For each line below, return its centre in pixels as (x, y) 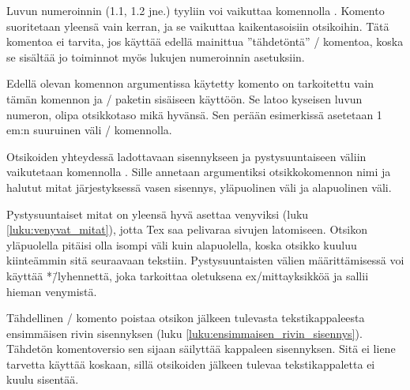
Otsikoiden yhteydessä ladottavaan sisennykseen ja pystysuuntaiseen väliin (186, 156)
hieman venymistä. (52, 291)
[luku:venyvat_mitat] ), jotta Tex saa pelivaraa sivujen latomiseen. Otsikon (187, 229)
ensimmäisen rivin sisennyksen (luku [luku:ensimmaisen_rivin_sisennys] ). (184, 333)
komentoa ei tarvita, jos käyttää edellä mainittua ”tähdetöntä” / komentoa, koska (205, 41)
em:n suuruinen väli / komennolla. (89, 130)
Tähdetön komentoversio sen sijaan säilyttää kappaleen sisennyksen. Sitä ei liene (201, 349)
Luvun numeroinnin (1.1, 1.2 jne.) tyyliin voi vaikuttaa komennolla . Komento (196, 10)
